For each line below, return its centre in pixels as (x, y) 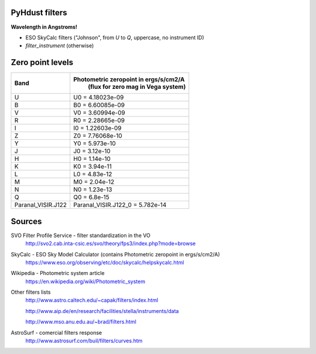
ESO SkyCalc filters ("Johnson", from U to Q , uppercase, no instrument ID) (115, 37)
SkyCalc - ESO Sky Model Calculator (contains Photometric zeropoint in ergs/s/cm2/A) (116, 254)
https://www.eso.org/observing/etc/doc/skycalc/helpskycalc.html (105, 262)
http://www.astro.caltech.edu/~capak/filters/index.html (92, 300)
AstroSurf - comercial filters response (56, 332)
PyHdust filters (39, 13)
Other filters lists (31, 292)
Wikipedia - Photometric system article (58, 273)
